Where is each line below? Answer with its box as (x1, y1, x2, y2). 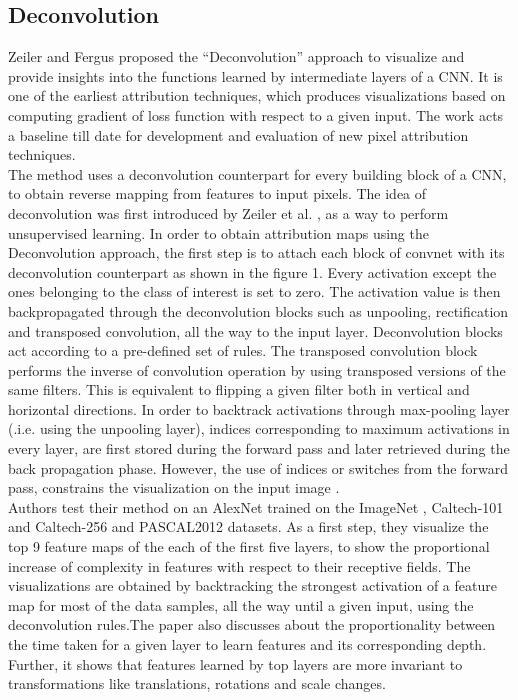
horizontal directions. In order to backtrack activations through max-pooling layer (8, 398, 510, 419)
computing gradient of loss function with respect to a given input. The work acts (8, 104, 504, 125)
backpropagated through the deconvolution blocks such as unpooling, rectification (8, 300, 509, 321)
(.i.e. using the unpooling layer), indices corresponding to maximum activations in (8, 418, 510, 439)
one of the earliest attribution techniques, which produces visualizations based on (8, 85, 506, 106)
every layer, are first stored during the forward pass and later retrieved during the (8, 438, 510, 459)
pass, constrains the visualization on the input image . (8, 477, 340, 498)
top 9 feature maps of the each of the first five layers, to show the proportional (8, 536, 490, 557)
